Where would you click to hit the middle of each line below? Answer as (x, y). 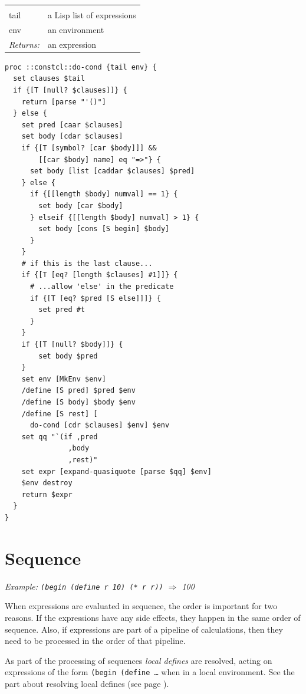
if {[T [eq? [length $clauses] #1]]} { (100, 275)
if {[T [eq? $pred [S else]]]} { (95, 298)
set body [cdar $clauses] (72, 137)
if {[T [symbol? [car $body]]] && (89, 148)
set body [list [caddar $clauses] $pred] (112, 171)
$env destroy (47, 483)
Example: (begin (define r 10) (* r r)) (84, 586)
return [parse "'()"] (64, 102)
